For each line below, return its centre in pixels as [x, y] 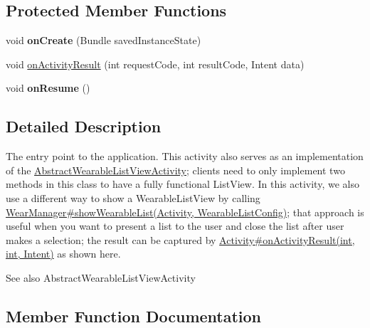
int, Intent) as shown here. [63, 254]
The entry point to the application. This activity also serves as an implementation [185, 156]
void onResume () [48, 88]
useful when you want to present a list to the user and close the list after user [175, 226]
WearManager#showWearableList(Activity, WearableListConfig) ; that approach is [185, 212]
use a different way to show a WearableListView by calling [133, 197]
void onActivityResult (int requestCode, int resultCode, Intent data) [155, 64]
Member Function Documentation [134, 316]
